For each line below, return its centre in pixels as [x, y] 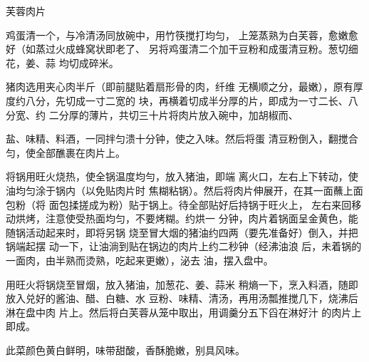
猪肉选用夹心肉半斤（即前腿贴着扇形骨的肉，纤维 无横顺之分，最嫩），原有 [180, 87]
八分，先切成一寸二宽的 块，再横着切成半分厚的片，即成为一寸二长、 [187, 100]
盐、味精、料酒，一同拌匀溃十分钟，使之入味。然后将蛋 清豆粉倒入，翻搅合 [182, 139]
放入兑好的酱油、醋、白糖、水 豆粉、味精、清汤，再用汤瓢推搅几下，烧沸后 [182, 298]
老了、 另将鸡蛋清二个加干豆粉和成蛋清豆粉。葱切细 [237, 49]
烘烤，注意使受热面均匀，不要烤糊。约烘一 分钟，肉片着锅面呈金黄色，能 [187, 218]
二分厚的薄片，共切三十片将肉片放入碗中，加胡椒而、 [173, 114]
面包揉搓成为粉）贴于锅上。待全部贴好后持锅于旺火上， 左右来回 [200, 204]
